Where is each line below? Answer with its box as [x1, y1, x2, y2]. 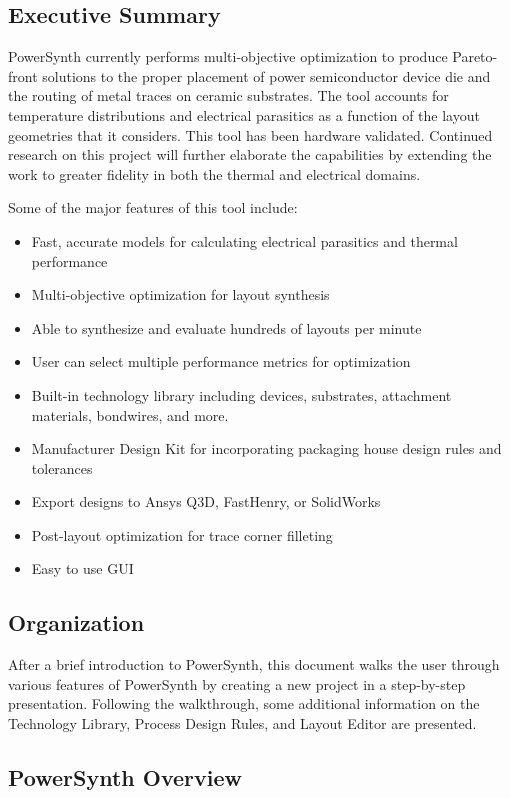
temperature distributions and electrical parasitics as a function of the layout [8, 104, 480, 125]
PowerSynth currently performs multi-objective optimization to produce [8, 46, 448, 67]
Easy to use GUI [31, 558, 134, 579]
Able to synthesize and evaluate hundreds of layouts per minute [31, 317, 422, 338]
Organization [8, 607, 145, 638]
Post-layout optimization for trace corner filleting [31, 524, 333, 545]
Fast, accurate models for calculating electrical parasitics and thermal [31, 230, 458, 251]
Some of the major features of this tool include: [8, 197, 298, 218]
